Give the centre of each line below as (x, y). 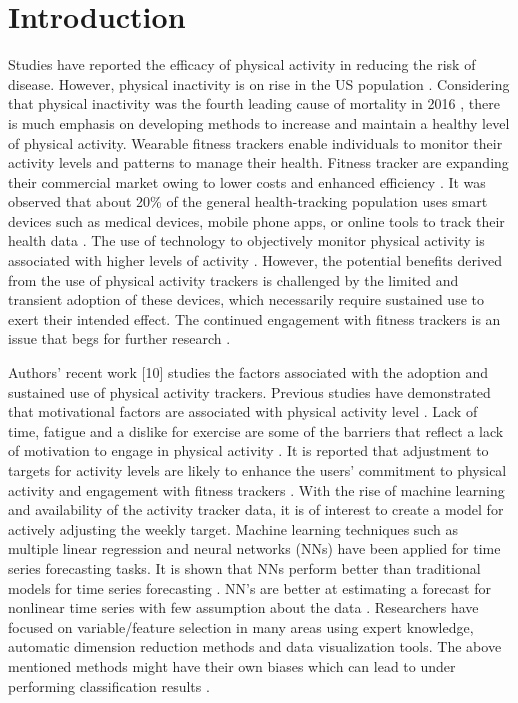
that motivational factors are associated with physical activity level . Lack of (243, 411)
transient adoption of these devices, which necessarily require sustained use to (246, 299)
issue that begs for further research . (119, 338)
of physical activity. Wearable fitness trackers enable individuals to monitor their (255, 142)
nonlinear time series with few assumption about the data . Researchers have (243, 607)
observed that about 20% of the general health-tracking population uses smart (248, 201)
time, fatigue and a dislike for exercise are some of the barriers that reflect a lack (256, 430)
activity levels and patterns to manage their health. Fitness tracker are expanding (258, 162)
